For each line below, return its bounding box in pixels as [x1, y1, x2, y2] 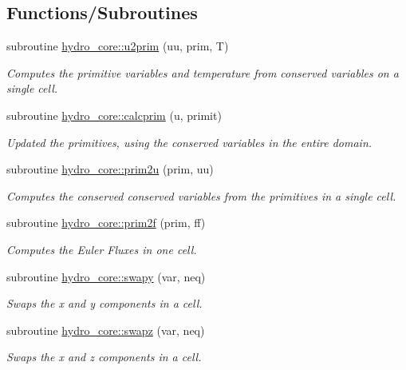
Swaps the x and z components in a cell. [6, 348, 202, 365]
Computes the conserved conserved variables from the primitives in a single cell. [6, 187, 396, 204]
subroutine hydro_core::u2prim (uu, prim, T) [6, 38, 229, 54]
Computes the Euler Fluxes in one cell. [6, 241, 197, 257]
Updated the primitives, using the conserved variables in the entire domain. [6, 133, 372, 150]
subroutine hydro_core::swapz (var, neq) [6, 321, 205, 338]
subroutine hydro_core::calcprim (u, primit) [6, 106, 222, 123]
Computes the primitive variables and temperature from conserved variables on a [6, 64, 399, 81]
